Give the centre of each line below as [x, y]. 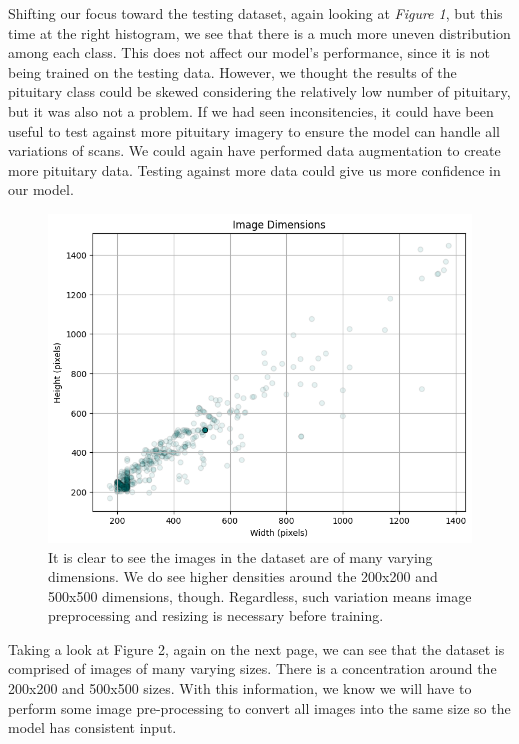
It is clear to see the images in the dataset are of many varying [240, 556]
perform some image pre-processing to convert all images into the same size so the [259, 707]
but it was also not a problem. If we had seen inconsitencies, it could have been [251, 110]
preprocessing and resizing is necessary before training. [216, 615]
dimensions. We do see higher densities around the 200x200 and [243, 576]
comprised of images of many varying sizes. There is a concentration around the [252, 668]
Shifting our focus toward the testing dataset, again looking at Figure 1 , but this [255, 13]
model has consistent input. [92, 727]
